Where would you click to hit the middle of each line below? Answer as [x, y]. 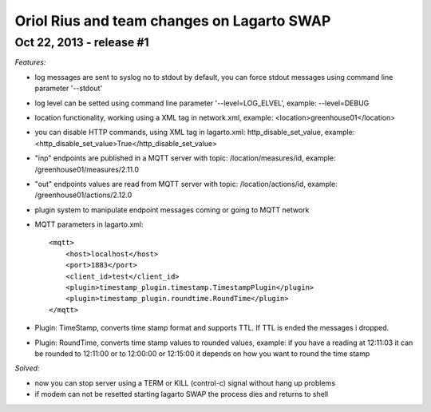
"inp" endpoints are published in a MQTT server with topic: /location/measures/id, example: [185, 158]
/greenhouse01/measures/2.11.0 [87, 169]
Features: [30, 62]
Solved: [27, 368]
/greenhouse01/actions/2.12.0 [83, 195]
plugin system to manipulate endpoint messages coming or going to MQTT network [172, 210]
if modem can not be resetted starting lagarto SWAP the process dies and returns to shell [182, 394]
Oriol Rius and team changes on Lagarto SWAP [173, 21]
